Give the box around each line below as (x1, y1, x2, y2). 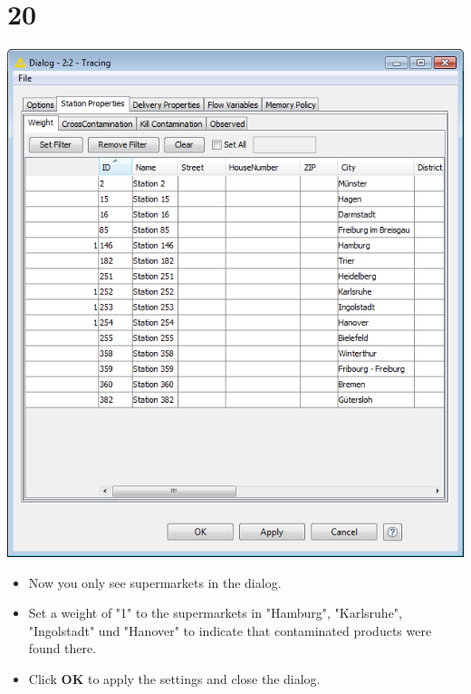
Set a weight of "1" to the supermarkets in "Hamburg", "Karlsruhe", (28, 603, 402, 622)
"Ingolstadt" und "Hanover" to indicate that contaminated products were (28, 621, 432, 640)
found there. (28, 639, 97, 658)
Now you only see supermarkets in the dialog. (28, 572, 282, 591)
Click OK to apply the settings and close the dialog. (28, 670, 321, 688)
